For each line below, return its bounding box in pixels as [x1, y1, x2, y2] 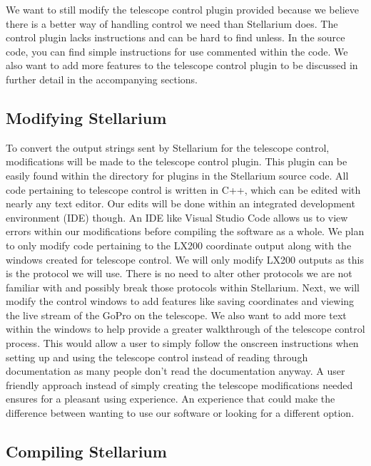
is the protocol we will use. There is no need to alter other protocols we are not [6, 266, 352, 281]
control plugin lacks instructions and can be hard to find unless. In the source [6, 30, 345, 45]
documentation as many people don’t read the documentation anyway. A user [6, 363, 345, 378]
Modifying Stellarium [6, 106, 167, 128]
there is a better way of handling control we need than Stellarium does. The [6, 16, 338, 31]
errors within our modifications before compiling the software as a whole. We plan [6, 224, 365, 239]
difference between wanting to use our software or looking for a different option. [6, 405, 355, 420]
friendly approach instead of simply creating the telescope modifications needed [6, 377, 353, 392]
